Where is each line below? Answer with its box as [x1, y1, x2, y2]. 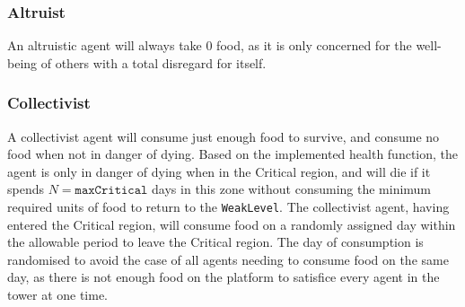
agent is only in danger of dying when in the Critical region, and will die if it [7, 162, 431, 180]
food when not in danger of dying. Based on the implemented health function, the [7, 145, 459, 163]
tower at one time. [7, 285, 109, 304]
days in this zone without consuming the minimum [152, 180, 432, 198]
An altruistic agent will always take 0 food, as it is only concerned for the [7, 36, 412, 55]
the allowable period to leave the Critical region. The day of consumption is [7, 232, 424, 251]
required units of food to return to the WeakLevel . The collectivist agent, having [7, 197, 450, 215]
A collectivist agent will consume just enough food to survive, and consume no [7, 127, 440, 145]
